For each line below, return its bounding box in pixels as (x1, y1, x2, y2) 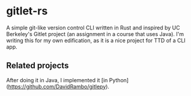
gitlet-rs (6, 4, 48, 18)
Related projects (6, 61, 69, 71)
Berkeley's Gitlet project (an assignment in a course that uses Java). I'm (6, 30, 184, 37)
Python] (109, 76, 129, 83)
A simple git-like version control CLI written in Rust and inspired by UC (6, 24, 180, 31)
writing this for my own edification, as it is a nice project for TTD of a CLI (6, 37, 186, 44)
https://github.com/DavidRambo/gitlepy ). (8, 83, 110, 90)
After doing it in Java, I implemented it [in (6, 76, 108, 83)
